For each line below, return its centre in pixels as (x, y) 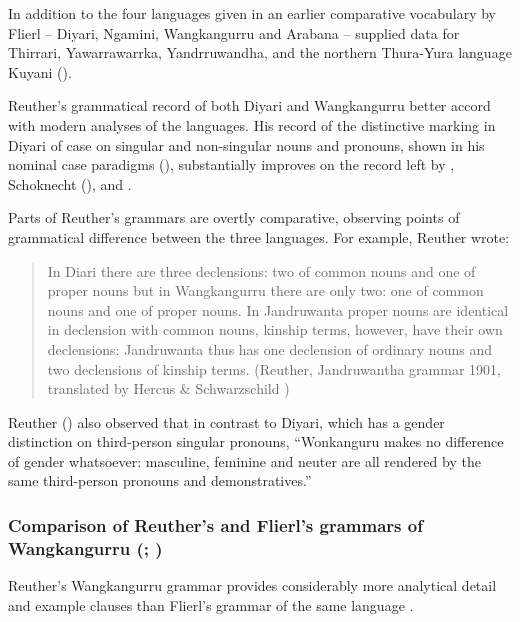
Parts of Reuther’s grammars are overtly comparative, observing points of (234, 217)
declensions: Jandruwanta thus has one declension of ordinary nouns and (269, 348)
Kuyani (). (40, 71)
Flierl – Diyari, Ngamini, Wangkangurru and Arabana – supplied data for (234, 32)
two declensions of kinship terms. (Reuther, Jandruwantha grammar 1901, (274, 368)
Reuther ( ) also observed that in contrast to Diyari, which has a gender (226, 421)
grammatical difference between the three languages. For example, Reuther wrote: (259, 236)
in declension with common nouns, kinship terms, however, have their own (275, 329)
